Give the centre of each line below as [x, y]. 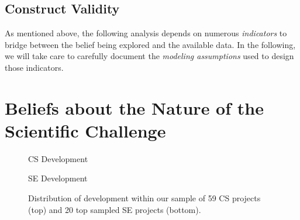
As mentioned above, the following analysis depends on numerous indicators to [146, 33]
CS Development [58, 158]
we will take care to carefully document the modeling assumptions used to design [149, 56]
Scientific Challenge [85, 130]
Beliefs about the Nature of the [134, 107]
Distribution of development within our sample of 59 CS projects [144, 198]
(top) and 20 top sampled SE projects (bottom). [115, 209]
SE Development [58, 178]
